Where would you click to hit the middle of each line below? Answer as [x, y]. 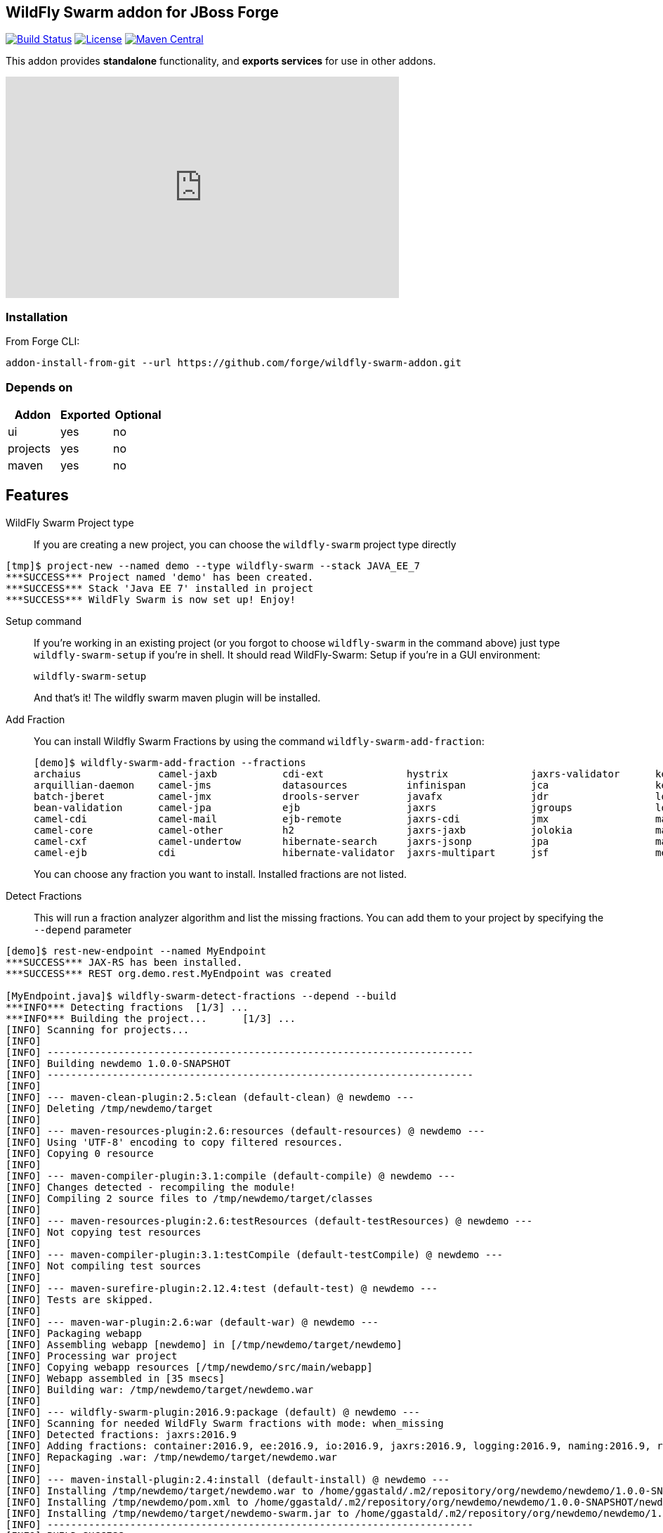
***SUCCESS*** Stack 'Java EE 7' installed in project [160, 588]
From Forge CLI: [43, 342]
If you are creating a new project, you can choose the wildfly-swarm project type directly [245, 544]
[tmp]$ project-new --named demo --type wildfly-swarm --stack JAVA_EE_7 [213, 565]
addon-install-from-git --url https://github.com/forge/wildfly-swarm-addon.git [234, 363]
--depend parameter [83, 929]
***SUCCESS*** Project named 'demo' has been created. [160, 577]
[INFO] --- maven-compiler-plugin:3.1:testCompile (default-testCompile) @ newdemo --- [255, 1254]
